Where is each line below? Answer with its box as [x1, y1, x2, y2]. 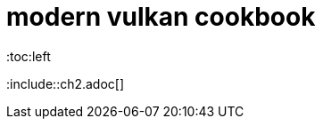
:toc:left [6, 48, 51, 64]
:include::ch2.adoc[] [6, 75, 125, 91]
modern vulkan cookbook [6, 2, 316, 32]
